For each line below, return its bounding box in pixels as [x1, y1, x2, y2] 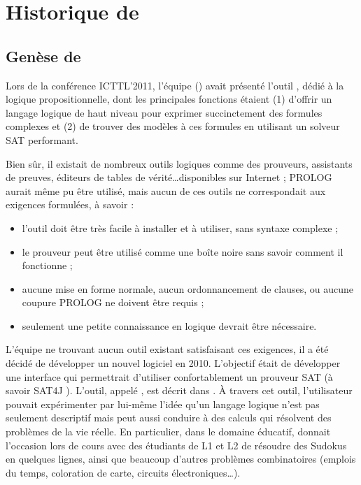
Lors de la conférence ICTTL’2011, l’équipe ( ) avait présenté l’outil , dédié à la [6, 78, 344, 92]
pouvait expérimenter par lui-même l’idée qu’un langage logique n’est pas [6, 396, 320, 411]
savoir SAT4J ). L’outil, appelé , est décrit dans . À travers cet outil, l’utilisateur [6, 383, 353, 398]
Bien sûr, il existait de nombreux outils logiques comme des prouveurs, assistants [6, 156, 353, 171]
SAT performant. [6, 132, 78, 147]
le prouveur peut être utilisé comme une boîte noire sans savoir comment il [22, 244, 344, 259]
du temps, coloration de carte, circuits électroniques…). [6, 465, 241, 479]
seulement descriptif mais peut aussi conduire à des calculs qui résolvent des [6, 410, 332, 425]
